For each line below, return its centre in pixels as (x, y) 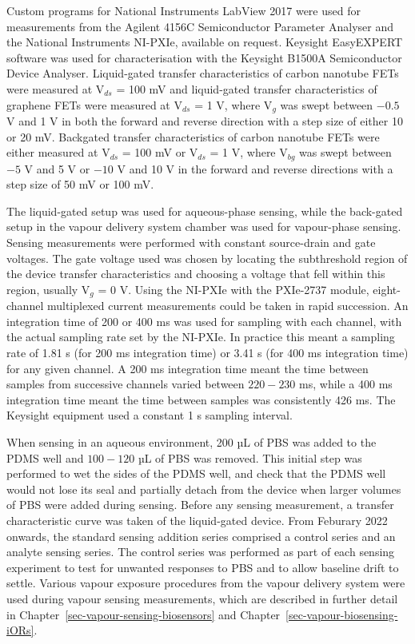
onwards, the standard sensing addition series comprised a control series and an (201, 536)
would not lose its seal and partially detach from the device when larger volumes (204, 489)
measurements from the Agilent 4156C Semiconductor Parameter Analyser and (200, 26)
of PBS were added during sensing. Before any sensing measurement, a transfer (200, 505)
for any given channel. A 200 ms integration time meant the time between (188, 368)
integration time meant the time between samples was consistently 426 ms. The (201, 399)
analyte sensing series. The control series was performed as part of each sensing (201, 552)
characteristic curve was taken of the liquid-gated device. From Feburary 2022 (197, 520)
